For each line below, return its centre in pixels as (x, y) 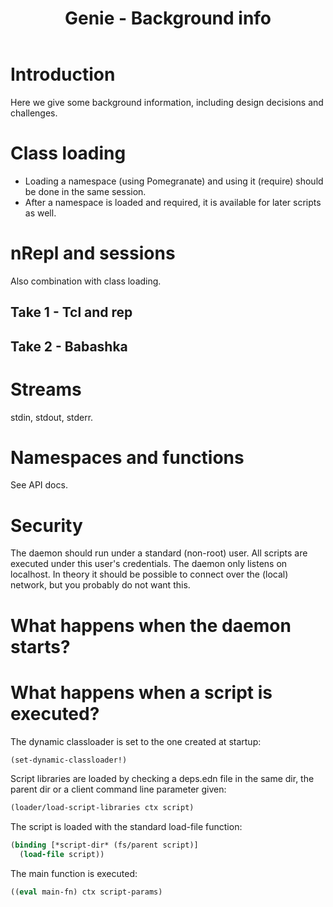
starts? (40, 646)
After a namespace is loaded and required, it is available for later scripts (173, 202)
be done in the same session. (85, 191)
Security (46, 525)
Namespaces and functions (127, 457)
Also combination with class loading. (86, 281)
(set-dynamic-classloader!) (69, 760)
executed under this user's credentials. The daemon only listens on (149, 564)
